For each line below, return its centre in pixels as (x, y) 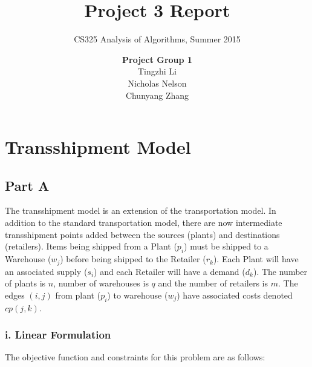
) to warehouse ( (138, 295)
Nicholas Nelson (157, 83)
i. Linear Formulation (58, 335)
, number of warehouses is (101, 283)
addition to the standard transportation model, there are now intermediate (144, 223)
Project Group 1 (157, 59)
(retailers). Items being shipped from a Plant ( (91, 246)
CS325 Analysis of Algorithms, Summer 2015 (157, 39)
